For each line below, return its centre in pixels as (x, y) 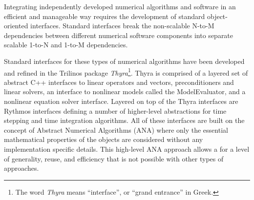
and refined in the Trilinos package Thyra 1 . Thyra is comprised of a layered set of (126, 72)
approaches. (21, 168)
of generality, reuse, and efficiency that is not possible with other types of (114, 158)
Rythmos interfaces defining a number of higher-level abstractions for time (115, 110)
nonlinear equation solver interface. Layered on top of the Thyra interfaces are (121, 101)
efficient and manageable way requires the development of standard (105, 16)
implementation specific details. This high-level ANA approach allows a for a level (127, 149)
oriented (16, 26)
